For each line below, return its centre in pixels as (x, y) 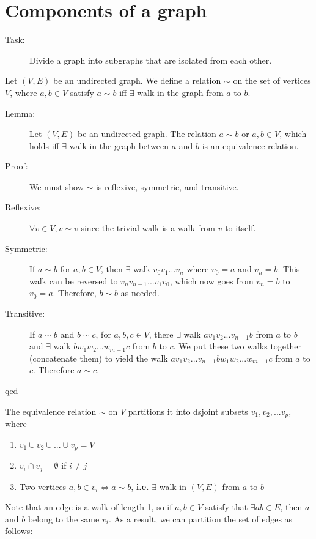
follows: (19, 531)
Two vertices (43, 486)
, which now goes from (211, 281)
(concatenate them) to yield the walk (99, 358)
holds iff (44, 145)
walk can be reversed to (74, 281)
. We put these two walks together (237, 346)
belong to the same (64, 519)
